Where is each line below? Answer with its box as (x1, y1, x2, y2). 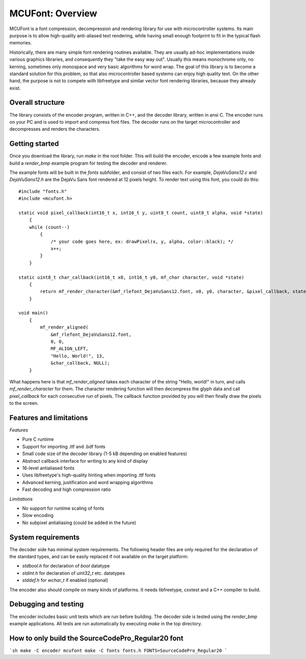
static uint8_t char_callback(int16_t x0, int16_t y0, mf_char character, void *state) (18, 274, 245, 280)
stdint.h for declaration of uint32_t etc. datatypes (22, 570, 125, 576)
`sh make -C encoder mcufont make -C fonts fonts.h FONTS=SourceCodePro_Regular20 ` (9, 647, 227, 653)
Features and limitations (9, 413, 88, 422)
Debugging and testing (9, 600, 84, 608)
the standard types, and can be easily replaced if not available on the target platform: (9, 554, 189, 560)
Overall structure (9, 98, 65, 107)
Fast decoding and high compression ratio (22, 486, 111, 493)
